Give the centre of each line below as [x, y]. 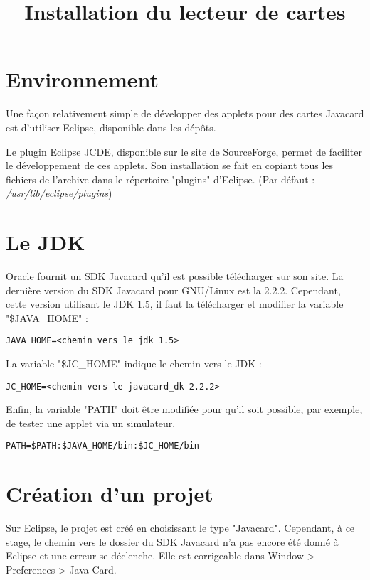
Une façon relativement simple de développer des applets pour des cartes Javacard [185, 113]
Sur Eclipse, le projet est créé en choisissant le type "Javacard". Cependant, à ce [180, 528]
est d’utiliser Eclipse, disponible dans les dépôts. [111, 127]
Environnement [83, 79]
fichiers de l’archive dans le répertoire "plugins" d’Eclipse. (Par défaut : [160, 179]
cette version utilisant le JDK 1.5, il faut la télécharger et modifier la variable [175, 304]
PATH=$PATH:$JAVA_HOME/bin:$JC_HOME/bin [103, 446]
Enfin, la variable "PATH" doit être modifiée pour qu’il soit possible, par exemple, [184, 409]
